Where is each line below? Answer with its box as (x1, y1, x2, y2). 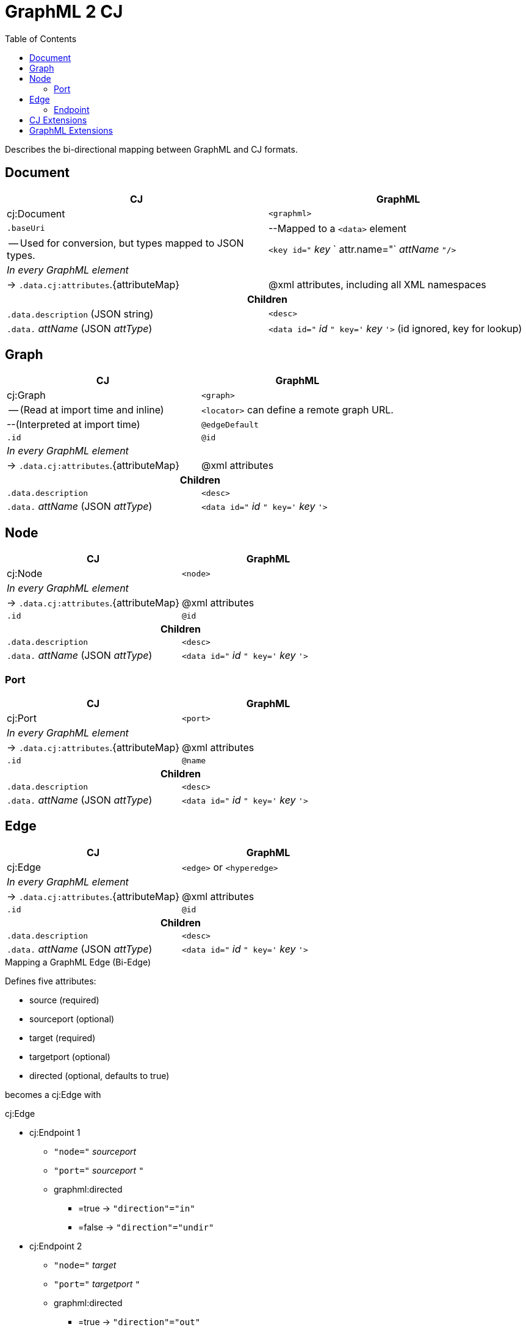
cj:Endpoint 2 (29, 1240, 82, 1251)
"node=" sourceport (54, 1146, 137, 1157)
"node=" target (54, 1259, 117, 1270)
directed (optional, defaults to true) (29, 1070, 170, 1081)
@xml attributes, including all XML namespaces (268, 278, 486, 291)
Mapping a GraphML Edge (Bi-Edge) (5, 956, 151, 967)
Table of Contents (5, 33, 77, 44)
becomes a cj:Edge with (5, 1089, 101, 1100)
